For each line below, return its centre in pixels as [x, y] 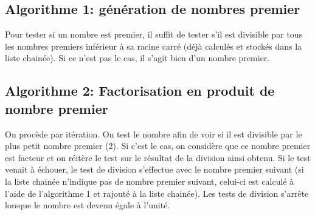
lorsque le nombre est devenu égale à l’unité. [88, 205]
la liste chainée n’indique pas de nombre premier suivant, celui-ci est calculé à [150, 181]
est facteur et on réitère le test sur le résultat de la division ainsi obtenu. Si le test [158, 157]
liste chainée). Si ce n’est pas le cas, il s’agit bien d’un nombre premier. [137, 58]
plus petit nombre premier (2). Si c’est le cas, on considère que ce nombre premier [158, 146]
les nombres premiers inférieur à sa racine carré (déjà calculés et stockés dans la [154, 46]
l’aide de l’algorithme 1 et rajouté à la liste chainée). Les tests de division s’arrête [157, 193]
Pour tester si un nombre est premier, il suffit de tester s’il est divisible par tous [154, 34]
